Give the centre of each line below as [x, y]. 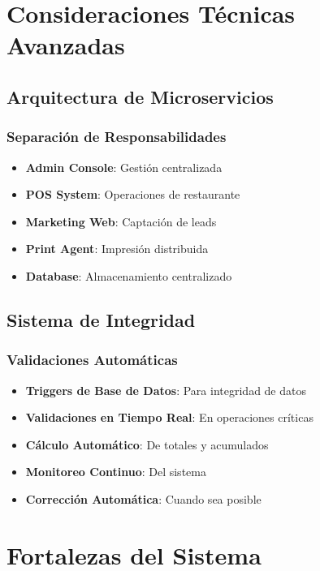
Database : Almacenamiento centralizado [129, 275]
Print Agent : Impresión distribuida [117, 249]
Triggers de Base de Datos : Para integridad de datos [166, 390]
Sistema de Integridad [101, 319]
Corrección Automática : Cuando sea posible [143, 498]
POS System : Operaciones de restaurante [133, 194]
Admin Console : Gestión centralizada [124, 167]
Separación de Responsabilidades [117, 137]
